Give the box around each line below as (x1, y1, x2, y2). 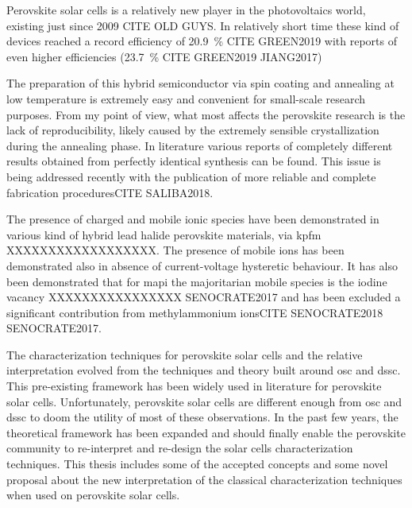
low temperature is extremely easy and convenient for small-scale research (6, 90, 366, 107)
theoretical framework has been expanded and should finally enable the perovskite (6, 424, 406, 440)
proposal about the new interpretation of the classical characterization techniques (6, 471, 402, 487)
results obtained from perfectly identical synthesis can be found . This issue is (6, 153, 381, 169)
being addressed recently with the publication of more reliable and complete (6, 168, 376, 184)
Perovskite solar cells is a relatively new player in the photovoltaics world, (6, 2, 366, 17)
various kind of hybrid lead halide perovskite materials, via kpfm (6, 226, 322, 242)
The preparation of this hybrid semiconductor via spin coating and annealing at (6, 75, 395, 91)
